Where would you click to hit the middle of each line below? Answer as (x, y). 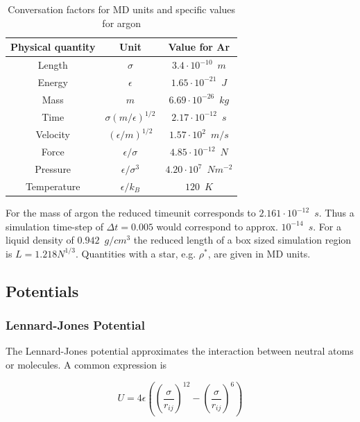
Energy (53, 82)
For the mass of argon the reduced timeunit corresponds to (131, 213)
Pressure (53, 169)
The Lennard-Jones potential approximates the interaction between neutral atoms (180, 351)
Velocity (53, 134)
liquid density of (40, 240)
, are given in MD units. (259, 253)
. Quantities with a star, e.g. (136, 253)
